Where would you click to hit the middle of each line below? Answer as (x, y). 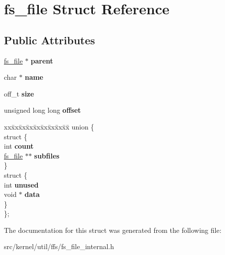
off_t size (19, 93)
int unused (21, 184)
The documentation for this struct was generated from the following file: (113, 230)
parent (42, 60)
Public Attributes (50, 40)
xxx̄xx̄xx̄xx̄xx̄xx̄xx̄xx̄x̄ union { (49, 126)
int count (19, 146)
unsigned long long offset (42, 110)
